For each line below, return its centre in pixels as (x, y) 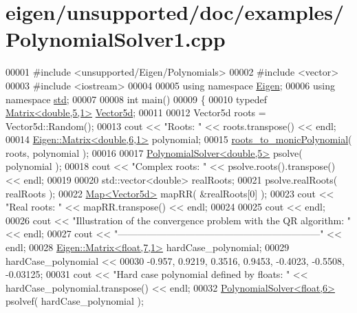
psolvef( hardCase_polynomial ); (75, 301)
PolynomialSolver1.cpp (116, 39)
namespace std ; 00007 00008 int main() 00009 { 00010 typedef (137, 99)
